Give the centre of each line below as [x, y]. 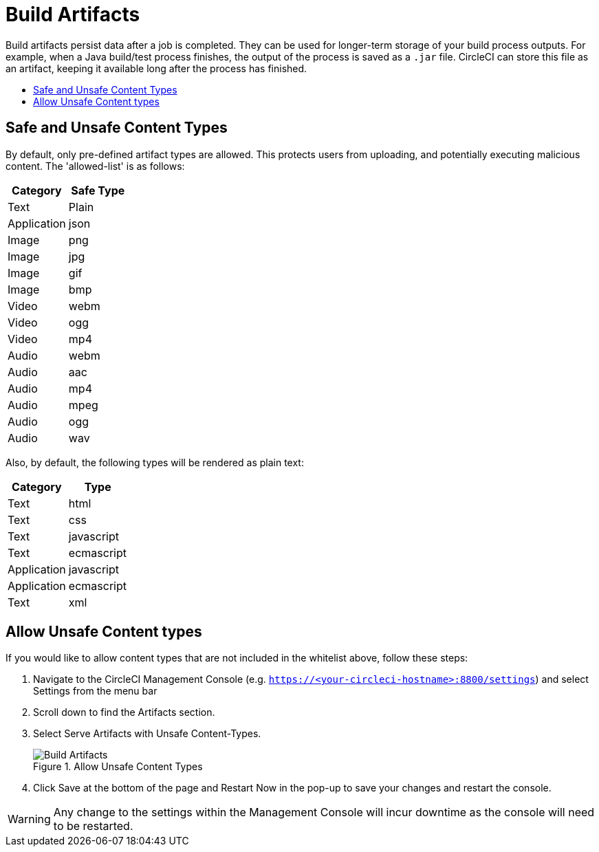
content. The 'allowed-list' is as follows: [95, 166]
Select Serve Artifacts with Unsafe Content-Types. [147, 734]
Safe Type [98, 190]
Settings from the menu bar [95, 691]
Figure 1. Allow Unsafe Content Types [118, 767]
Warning [29, 819]
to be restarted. [93, 826]
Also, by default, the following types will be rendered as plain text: [155, 462]
